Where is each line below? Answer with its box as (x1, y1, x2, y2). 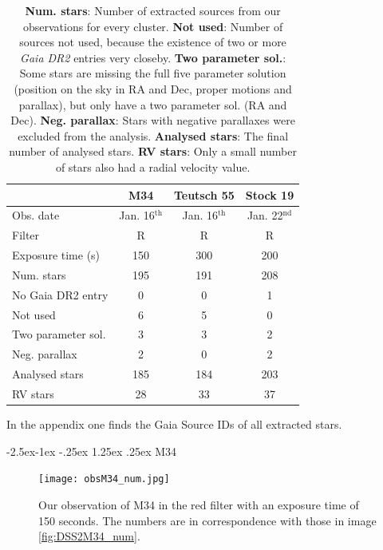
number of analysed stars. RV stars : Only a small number (9, 143, 297, 160)
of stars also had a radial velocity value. (55, 158, 251, 175)
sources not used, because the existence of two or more (19, 34, 286, 50)
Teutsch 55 (173, 186, 235, 203)
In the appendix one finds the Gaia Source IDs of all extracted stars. (6, 416, 342, 433)
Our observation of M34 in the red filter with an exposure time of (38, 496, 359, 512)
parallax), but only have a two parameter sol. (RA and (18, 96, 287, 113)
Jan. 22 (247, 207, 283, 224)
